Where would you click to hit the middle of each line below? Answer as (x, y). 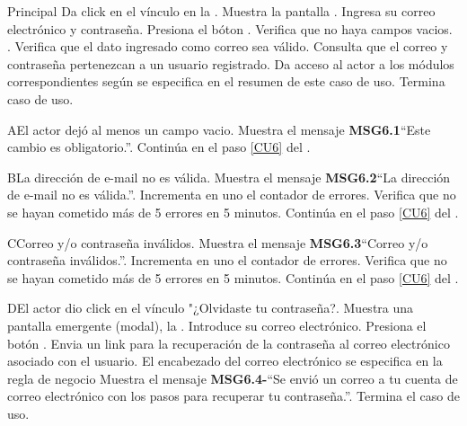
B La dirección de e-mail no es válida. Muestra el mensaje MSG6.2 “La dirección (229, 177)
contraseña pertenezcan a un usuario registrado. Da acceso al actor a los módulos (231, 63)
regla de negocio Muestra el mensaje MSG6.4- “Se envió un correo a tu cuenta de (233, 378)
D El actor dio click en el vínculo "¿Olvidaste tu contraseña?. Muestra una (211, 308)
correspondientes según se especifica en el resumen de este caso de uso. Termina (226, 81)
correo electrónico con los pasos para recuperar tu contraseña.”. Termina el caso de (233, 396)
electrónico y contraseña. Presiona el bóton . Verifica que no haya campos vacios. (230, 28)
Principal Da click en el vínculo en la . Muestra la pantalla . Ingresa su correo (221, 11)
